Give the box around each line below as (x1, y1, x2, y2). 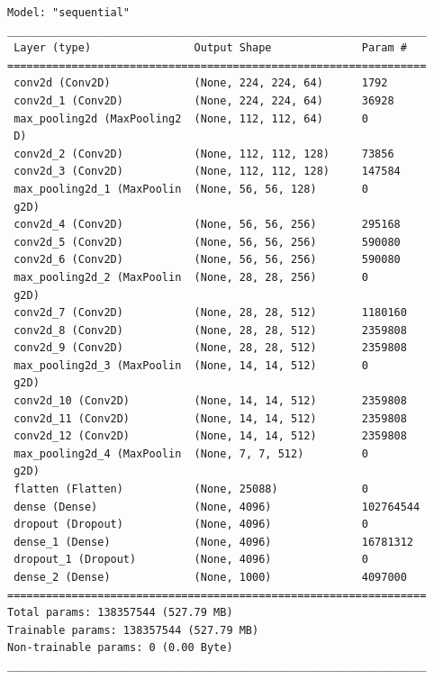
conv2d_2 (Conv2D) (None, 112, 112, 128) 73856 (14, 147, 394, 160)
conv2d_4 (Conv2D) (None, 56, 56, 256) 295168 (14, 218, 401, 231)
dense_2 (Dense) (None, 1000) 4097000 (14, 571, 407, 584)
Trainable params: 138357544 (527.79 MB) (7, 623, 259, 637)
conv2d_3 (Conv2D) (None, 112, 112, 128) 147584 (14, 165, 401, 178)
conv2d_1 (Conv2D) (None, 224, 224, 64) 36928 (14, 94, 394, 107)
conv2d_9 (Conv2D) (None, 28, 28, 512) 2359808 (14, 341, 407, 355)
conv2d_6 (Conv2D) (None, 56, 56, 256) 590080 (14, 253, 401, 267)
